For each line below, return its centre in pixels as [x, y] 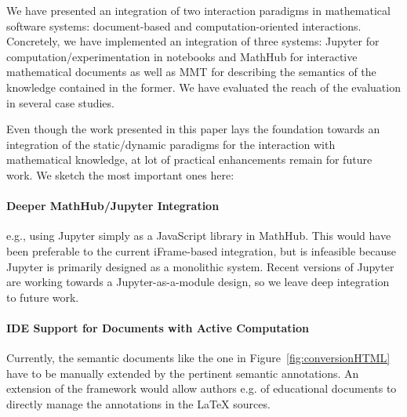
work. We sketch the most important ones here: [120, 174]
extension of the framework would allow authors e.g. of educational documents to [202, 388]
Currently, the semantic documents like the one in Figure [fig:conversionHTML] [198, 358]
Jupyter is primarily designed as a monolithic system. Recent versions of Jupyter [200, 266]
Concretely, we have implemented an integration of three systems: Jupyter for [193, 41]
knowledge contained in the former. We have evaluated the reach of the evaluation [203, 87]
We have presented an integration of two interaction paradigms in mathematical [198, 10]
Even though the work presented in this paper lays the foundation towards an [193, 129]
